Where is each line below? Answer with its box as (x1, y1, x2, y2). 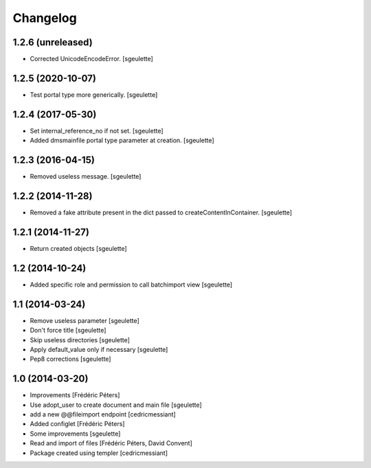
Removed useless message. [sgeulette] (30, 172, 142, 181)
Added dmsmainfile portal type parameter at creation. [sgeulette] (30, 136, 214, 144)
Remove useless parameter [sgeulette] (30, 316, 140, 324)
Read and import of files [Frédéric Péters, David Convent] (30, 439, 192, 447)
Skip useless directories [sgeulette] (30, 335, 131, 344)
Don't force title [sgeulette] (30, 326, 106, 335)
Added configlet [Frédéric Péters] (30, 420, 125, 428)
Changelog (12, 10, 77, 25)
